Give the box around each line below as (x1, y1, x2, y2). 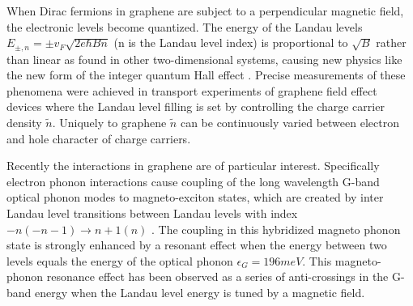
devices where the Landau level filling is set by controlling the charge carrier (6, 98, 385, 115)
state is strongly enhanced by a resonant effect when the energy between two (6, 236, 387, 253)
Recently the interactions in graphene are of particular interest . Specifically (6, 157, 380, 174)
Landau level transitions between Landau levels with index (6, 204, 298, 221)
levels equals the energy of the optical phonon (6, 252, 233, 269)
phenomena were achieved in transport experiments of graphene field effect (6, 82, 377, 99)
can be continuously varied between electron (180, 114, 399, 131)
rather (376, 34, 407, 51)
